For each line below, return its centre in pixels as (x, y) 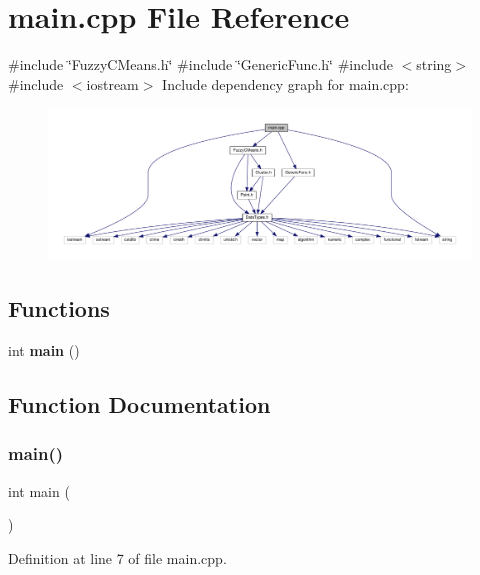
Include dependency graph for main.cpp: (285, 83)
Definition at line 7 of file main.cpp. (117, 557)
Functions (59, 308)
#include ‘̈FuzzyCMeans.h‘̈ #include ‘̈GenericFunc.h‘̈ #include (200, 64)
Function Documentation (139, 404)
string (434, 64)
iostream (112, 83)
